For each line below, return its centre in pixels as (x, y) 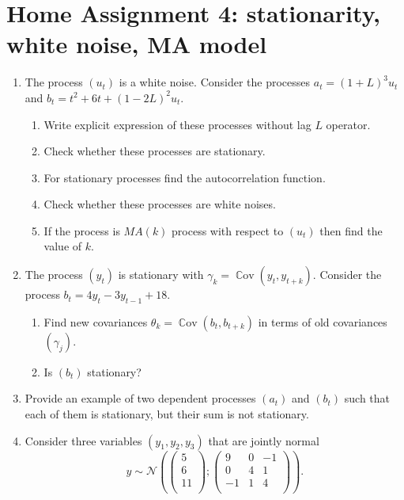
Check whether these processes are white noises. (160, 204)
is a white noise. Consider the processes (215, 82)
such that (367, 398)
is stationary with (161, 275)
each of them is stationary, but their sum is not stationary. (167, 414)
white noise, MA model (137, 44)
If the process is (82, 230)
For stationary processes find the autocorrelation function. (185, 177)
